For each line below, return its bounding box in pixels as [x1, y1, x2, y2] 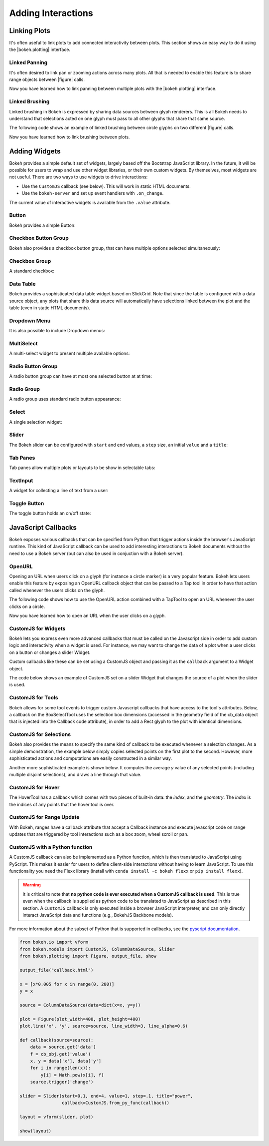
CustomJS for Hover [9, 784, 60, 791]
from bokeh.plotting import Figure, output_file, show [19, 953, 156, 959]
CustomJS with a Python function [9, 843, 93, 850]
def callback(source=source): [19, 1037, 94, 1043]
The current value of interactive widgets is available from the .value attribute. [9, 199, 171, 205]
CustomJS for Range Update [9, 814, 80, 821]
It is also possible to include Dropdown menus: [9, 328, 106, 334]
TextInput [9, 477, 33, 484]
